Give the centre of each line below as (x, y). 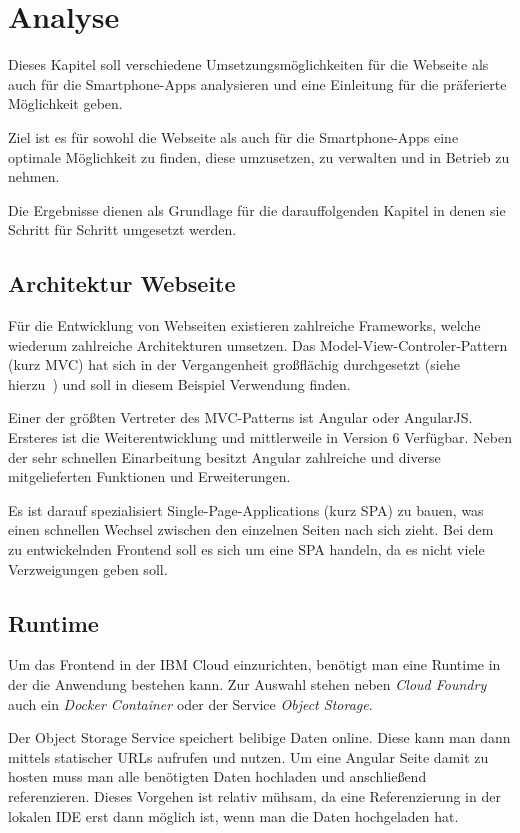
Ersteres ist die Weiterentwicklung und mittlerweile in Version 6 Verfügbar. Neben (260, 437)
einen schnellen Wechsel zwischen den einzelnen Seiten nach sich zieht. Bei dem (251, 529)
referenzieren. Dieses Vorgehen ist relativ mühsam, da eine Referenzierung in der (254, 795)
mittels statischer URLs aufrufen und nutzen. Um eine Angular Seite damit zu (248, 756)
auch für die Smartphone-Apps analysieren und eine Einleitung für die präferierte (257, 83)
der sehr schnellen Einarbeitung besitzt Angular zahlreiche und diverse (224, 456)
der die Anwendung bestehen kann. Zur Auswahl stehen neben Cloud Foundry (247, 684)
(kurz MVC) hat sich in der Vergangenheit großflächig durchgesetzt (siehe (234, 364)
